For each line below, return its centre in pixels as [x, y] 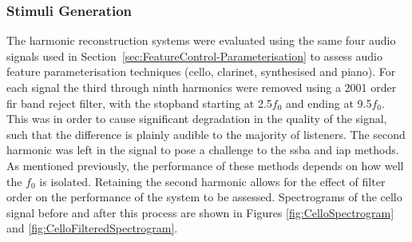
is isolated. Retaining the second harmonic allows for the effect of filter [212, 181]
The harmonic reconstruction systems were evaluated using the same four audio [201, 40]
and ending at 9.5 [329, 103]
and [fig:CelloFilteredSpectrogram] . [92, 228]
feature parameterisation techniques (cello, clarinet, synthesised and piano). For [201, 71]
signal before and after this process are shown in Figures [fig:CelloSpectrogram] [200, 212]
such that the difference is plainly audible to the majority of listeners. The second [206, 134]
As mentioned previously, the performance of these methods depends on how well [205, 165]
